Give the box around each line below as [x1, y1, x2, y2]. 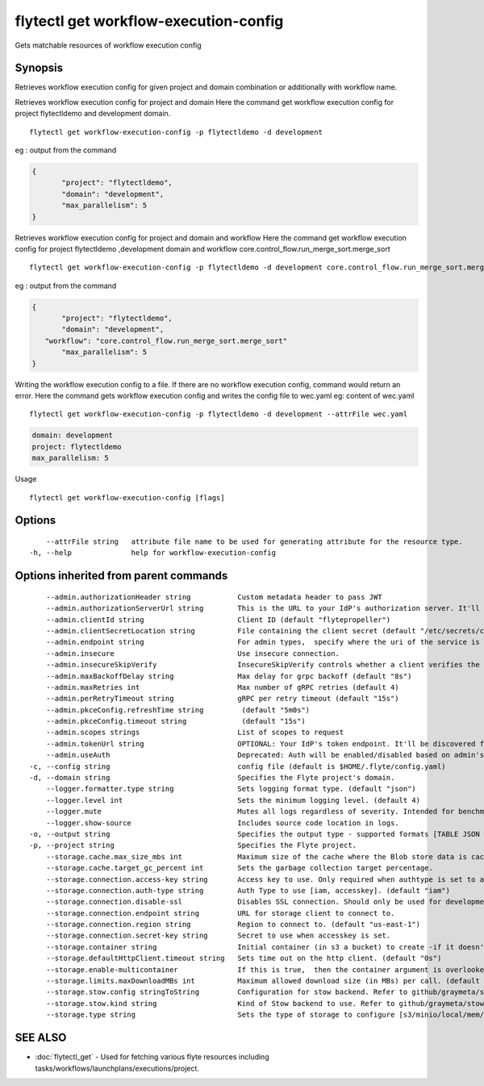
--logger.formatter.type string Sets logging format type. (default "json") [45, 784, 417, 794]
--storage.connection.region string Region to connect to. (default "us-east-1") [45, 920, 421, 929]
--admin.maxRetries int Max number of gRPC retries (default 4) [45, 683, 399, 691]
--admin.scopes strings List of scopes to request [45, 728, 344, 737]
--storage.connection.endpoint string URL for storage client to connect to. [45, 908, 395, 917]
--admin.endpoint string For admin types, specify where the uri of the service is [45, 637, 480, 647]
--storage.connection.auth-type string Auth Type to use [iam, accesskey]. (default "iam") [45, 886, 451, 895]
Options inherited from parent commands [15, 569, 228, 583]
